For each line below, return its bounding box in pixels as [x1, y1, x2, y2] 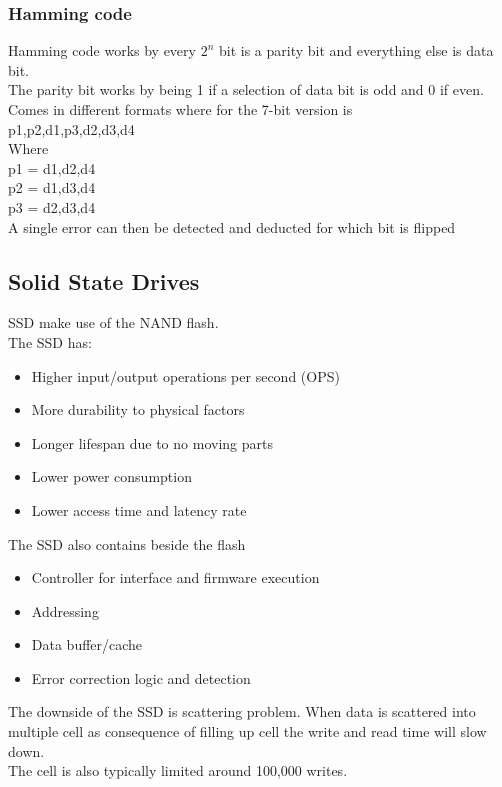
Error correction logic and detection [31, 667, 251, 688]
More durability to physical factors [31, 399, 245, 420]
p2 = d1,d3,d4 [8, 177, 96, 198]
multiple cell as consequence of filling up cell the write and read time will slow [8, 721, 487, 742]
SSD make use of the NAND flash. [8, 312, 219, 333]
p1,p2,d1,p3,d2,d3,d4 [8, 118, 135, 139]
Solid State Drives [8, 265, 200, 296]
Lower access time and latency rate [31, 499, 247, 520]
